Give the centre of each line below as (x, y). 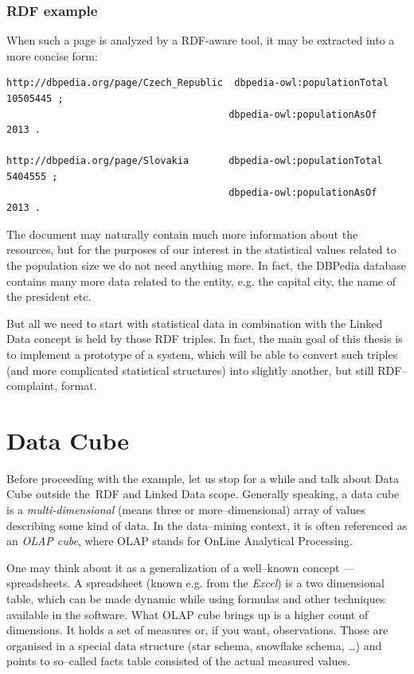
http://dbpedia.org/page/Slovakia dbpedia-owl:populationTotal (195, 161)
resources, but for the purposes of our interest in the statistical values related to (201, 249)
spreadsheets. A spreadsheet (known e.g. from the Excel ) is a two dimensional (195, 583)
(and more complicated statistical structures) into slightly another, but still (190, 370)
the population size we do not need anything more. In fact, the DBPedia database (207, 265)
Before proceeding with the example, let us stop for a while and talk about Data (203, 478)
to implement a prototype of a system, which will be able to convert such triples (202, 354)
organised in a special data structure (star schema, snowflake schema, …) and (194, 645)
